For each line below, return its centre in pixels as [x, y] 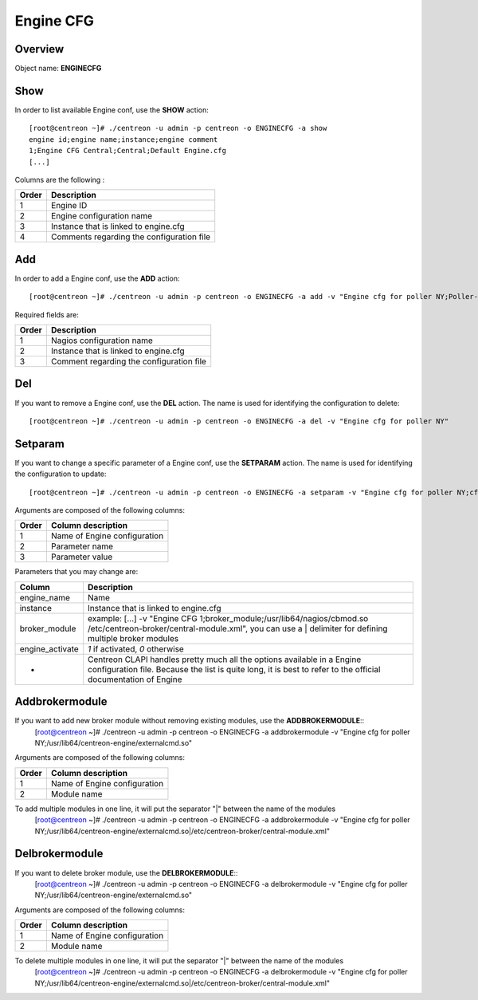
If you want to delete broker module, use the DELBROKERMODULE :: [126, 872]
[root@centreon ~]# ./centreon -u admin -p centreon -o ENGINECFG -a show [178, 128]
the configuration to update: [61, 474]
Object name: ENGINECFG [58, 69]
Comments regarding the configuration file [131, 237]
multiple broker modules [133, 638]
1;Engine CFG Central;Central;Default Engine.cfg [128, 151]
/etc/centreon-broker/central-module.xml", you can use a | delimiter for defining [238, 628]
